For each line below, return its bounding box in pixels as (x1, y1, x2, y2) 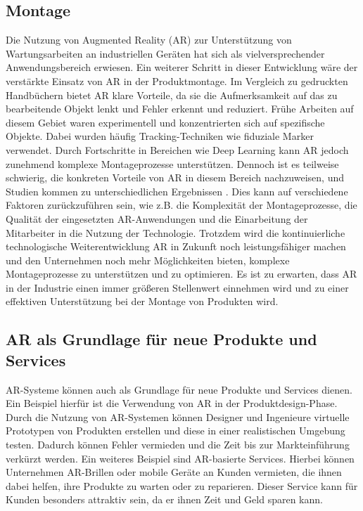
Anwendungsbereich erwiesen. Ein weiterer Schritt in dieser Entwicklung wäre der (6, 60, 358, 75)
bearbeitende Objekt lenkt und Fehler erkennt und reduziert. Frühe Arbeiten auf (6, 101, 354, 116)
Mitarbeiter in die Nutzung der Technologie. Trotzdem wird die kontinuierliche (6, 225, 345, 240)
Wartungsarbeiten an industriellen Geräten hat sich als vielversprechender (6, 46, 325, 60)
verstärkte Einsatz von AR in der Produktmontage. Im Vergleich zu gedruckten (6, 73, 348, 88)
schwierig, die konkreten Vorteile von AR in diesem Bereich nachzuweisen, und (6, 170, 345, 185)
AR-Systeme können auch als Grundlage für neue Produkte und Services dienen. (6, 382, 352, 396)
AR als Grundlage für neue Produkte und (6, 328, 317, 350)
